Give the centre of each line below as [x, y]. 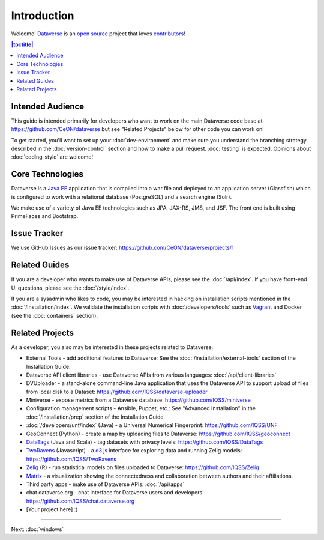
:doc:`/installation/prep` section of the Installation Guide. [95, 417]
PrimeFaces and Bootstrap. [45, 216]
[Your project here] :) [52, 509]
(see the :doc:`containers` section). [55, 315]
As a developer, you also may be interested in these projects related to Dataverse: [112, 347]
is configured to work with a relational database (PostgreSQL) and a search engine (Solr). [121, 197]
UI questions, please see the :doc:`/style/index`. [70, 288]
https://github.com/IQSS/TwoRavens [71, 459]
